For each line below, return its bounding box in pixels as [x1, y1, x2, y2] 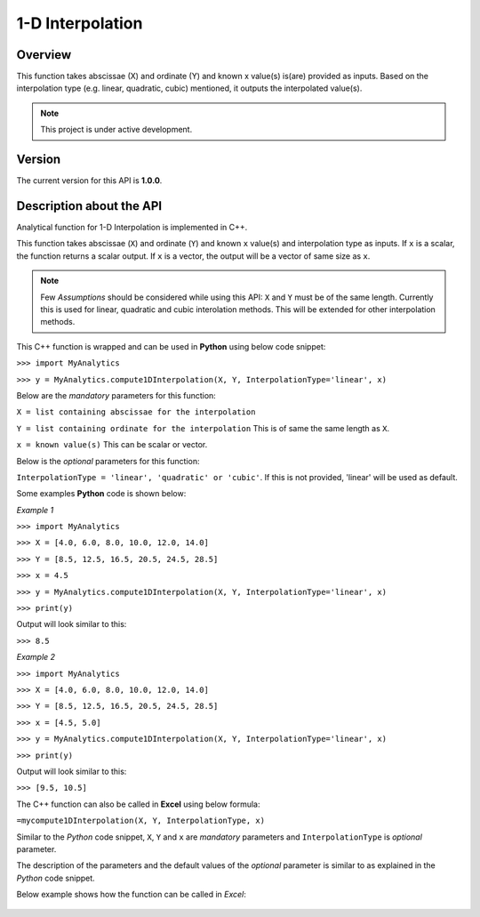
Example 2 [16, 652, 56, 663]
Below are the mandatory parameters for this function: [16, 390, 217, 400]
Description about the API [16, 198, 163, 213]
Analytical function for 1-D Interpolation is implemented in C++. [16, 222, 248, 233]
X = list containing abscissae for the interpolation [16, 407, 256, 417]
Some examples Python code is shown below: [16, 488, 187, 499]
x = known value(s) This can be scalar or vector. [16, 439, 208, 450]
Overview [16, 47, 72, 62]
